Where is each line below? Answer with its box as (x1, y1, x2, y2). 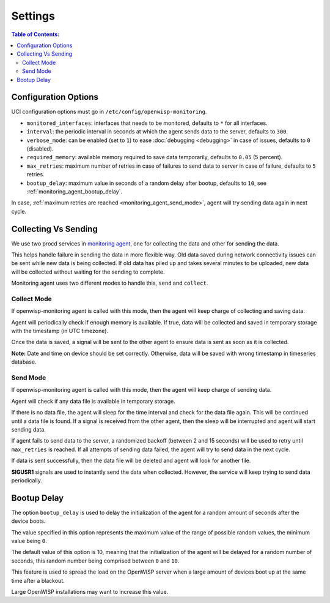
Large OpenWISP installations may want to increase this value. (11, 588, 169, 595)
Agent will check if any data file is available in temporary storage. (11, 397, 175, 405)
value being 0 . (11, 537, 47, 544)
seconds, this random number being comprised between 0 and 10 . (11, 557, 180, 564)
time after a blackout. (11, 577, 65, 584)
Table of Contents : (11, 31, 60, 38)
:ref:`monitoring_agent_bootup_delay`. (26, 187, 122, 195)
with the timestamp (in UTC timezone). (11, 328, 109, 335)
